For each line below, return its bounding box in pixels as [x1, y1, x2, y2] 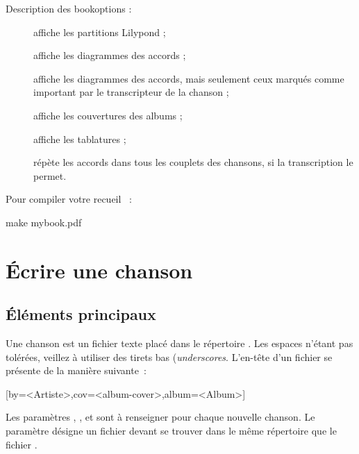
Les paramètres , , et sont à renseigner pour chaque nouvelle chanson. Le [6, 410, 315, 424]
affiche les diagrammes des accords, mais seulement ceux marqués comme [33, 71, 344, 85]
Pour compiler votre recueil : [6, 192, 132, 206]
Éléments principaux [6, 303, 156, 325]
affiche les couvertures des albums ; [33, 108, 183, 122]
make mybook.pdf [6, 215, 82, 229]
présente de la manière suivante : [6, 363, 147, 378]
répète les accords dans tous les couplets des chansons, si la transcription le [33, 155, 353, 169]
